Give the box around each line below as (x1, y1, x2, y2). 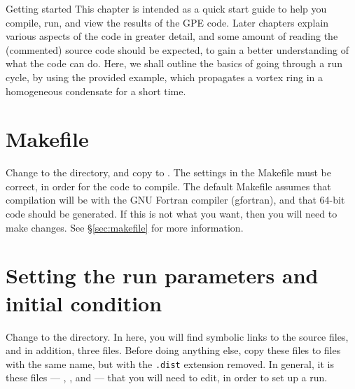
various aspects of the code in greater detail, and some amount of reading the (6, 29, 338, 43)
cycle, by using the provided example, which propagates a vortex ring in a (6, 69, 323, 84)
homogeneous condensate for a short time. (6, 83, 186, 98)
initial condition (6, 288, 162, 317)
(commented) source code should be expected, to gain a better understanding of (6, 42, 349, 57)
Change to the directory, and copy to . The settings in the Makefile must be (6, 165, 332, 180)
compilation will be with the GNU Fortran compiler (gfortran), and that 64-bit (6, 192, 345, 207)
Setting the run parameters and (6, 261, 319, 290)
